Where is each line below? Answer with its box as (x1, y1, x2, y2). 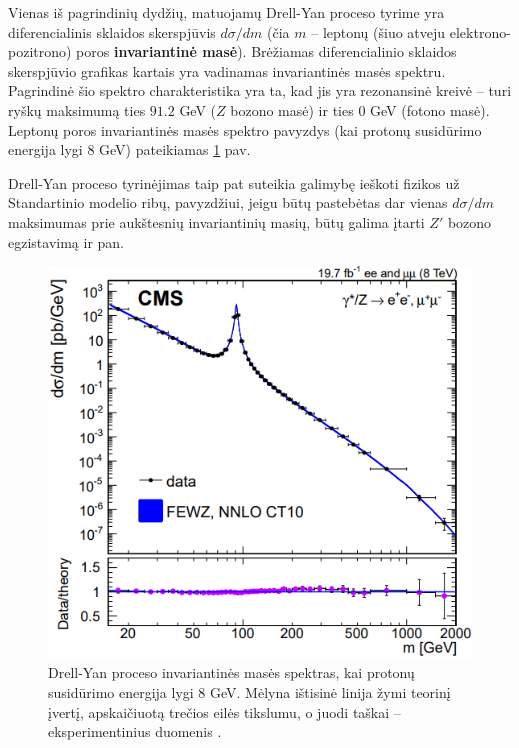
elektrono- (449, 21, 511, 42)
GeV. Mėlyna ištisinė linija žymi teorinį (210, 681, 451, 702)
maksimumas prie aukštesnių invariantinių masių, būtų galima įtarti (8, 211, 425, 232)
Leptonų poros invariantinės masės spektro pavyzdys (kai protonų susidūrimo (8, 119, 482, 140)
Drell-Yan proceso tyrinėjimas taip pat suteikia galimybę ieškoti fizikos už (8, 172, 460, 193)
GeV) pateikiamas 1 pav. (99, 139, 251, 160)
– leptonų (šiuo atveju (311, 21, 446, 42)
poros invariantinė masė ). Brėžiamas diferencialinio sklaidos (76, 41, 457, 62)
